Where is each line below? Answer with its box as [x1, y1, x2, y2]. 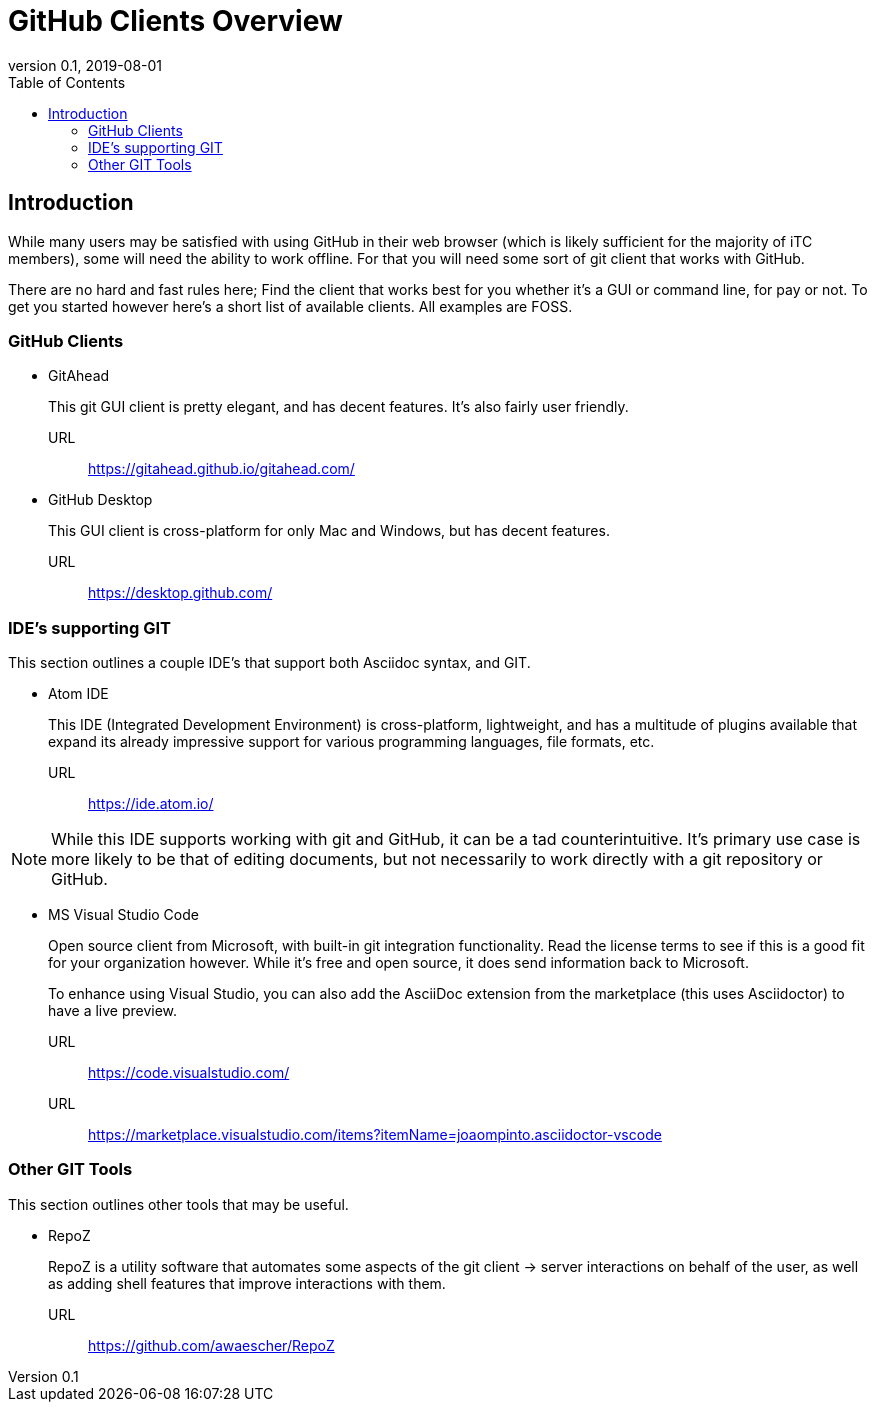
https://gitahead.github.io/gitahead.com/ [88, 460, 355, 478]
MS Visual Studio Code [48, 906, 199, 924]
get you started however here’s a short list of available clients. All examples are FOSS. [8, 297, 573, 315]
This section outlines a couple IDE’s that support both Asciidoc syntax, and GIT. [8, 654, 531, 672]
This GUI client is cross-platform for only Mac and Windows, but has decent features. [48, 522, 610, 540]
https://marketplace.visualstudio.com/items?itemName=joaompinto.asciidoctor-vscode [88, 1126, 662, 1144]
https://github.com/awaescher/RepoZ [88, 1336, 335, 1354]
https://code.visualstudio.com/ [88, 1064, 290, 1082]
